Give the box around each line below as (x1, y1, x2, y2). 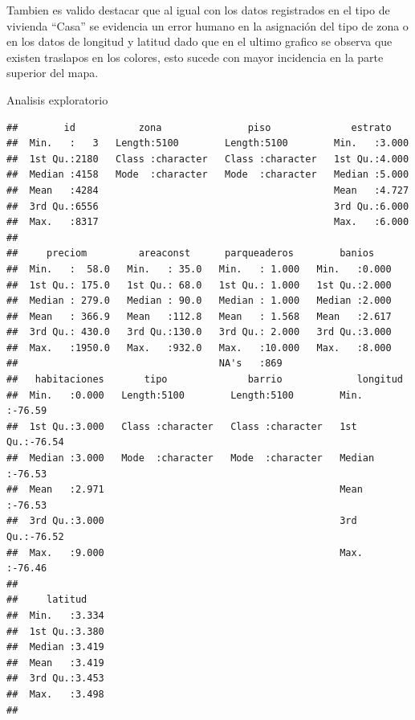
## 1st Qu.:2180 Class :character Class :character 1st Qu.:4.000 (6, 153, 409, 165)
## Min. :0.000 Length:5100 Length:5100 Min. (6, 389, 363, 401)
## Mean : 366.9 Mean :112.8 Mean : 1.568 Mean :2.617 (6, 310, 392, 322)
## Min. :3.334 (6, 609, 104, 621)
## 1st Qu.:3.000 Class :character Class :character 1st (6, 420, 357, 432)
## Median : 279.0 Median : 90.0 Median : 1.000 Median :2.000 (6, 295, 392, 307)
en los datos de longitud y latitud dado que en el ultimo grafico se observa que (6, 33, 393, 50)
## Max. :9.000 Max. (6, 546, 363, 558)
